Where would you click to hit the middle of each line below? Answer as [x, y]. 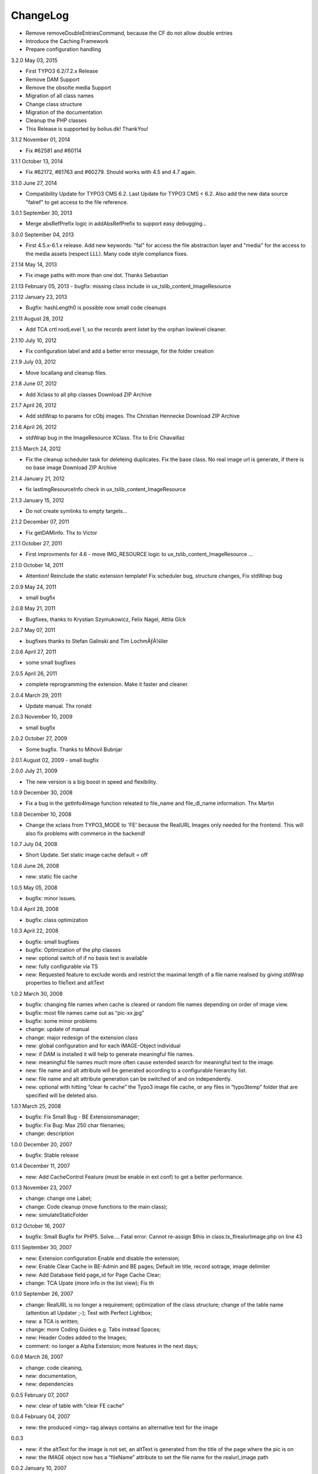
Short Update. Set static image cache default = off [87, 855]
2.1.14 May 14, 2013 [34, 264]
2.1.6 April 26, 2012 [34, 427]
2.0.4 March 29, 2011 [36, 695]
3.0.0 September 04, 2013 [42, 234]
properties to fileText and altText [65, 983]
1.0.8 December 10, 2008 [41, 814]
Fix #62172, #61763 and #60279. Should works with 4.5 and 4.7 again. [111, 172]
